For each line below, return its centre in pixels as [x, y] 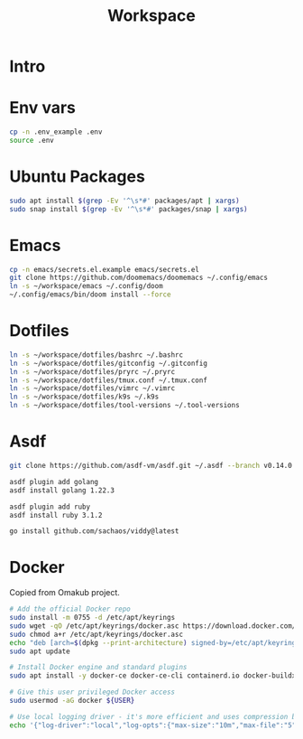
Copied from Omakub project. [64, 593]
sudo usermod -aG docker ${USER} [72, 701]
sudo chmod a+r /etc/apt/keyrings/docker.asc [96, 634]
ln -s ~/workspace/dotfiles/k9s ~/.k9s [84, 397]
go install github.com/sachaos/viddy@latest [94, 531]
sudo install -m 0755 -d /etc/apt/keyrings [92, 618]
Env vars [43, 108]
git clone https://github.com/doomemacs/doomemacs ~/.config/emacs [139, 278]
